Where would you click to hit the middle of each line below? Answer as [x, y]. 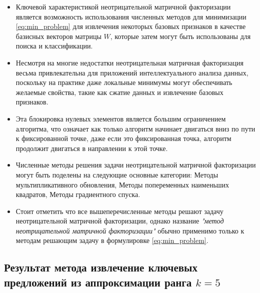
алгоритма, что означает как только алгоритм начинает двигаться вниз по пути [135, 128]
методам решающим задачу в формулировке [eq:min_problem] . [112, 240]
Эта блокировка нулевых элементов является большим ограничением [121, 118]
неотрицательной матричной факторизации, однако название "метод [120, 221]
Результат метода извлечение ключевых [101, 267]
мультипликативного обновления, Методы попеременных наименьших [122, 184]
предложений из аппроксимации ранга [98, 282]
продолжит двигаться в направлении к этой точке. [92, 148]
